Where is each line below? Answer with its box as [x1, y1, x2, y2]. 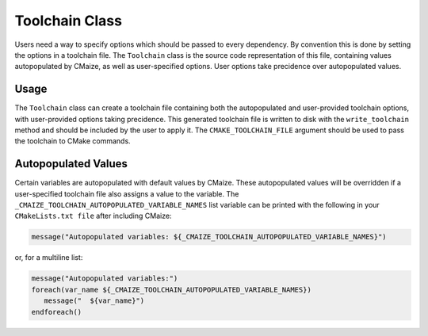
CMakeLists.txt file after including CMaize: [14, 211, 172, 221]
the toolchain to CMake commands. [14, 136, 131, 146]
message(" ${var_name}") [44, 296, 145, 305]
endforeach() [31, 307, 82, 316]
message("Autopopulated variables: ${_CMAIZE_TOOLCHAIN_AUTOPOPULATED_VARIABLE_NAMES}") [31, 232, 388, 242]
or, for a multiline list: [14, 253, 83, 262]
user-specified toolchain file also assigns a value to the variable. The [14, 189, 239, 198]
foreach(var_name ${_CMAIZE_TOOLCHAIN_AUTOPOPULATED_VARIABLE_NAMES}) [31, 285, 312, 294]
